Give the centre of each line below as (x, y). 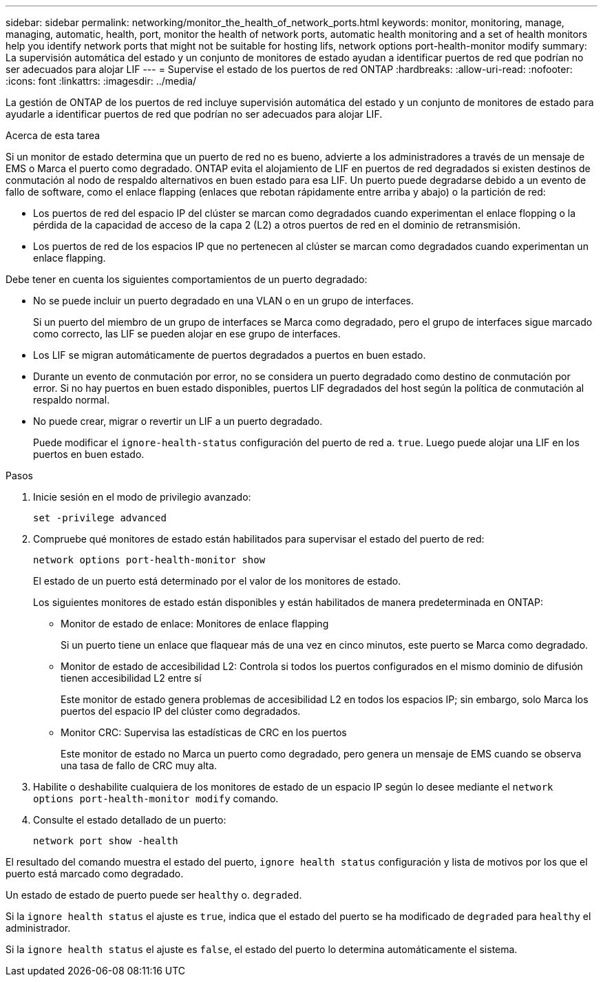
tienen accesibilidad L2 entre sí (131, 678)
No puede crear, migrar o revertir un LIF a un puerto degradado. (178, 421)
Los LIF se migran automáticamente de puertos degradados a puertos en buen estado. (230, 355)
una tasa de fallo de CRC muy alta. (139, 765)
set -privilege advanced (100, 518)
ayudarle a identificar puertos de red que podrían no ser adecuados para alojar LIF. (194, 114)
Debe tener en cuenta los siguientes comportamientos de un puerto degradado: (187, 279)
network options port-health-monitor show (149, 560)
